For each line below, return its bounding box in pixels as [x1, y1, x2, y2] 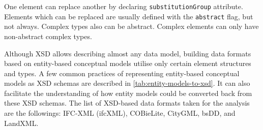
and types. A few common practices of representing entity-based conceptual [4, 68, 240, 78]
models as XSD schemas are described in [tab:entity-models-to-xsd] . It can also [4, 78, 250, 88]
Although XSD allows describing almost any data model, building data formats [4, 48, 251, 58]
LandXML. [4, 117, 39, 128]
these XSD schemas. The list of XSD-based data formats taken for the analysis [4, 97, 250, 108]
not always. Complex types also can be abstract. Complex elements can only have [4, 21, 259, 31]
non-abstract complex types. [4, 30, 92, 41]
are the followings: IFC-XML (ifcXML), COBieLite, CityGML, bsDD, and [4, 108, 236, 118]
